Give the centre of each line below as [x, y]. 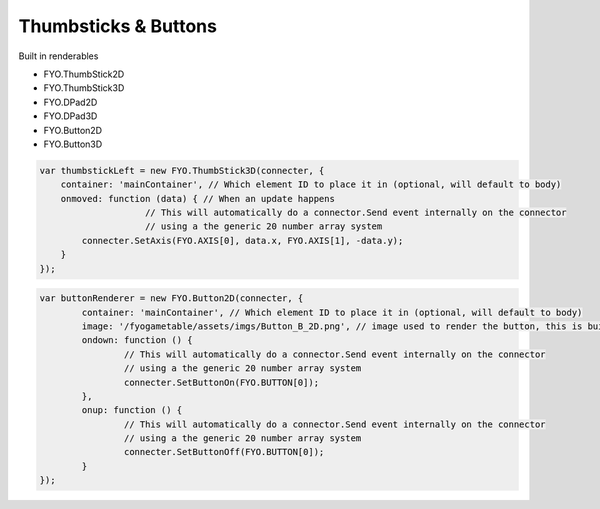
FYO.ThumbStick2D [84, 74]
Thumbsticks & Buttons [117, 26]
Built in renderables [58, 56]
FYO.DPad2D [70, 102]
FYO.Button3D [73, 144]
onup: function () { [132, 410]
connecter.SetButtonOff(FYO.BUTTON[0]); [224, 452]
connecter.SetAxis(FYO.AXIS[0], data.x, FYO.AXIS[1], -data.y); [242, 240]
